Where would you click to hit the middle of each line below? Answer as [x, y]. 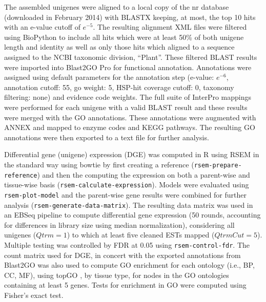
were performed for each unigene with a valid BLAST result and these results [126, 107]
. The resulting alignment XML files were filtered [170, 27]
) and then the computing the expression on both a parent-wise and [144, 174]
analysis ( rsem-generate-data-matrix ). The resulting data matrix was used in [129, 204]
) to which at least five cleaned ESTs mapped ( [141, 235]
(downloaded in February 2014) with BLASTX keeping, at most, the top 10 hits [130, 17]
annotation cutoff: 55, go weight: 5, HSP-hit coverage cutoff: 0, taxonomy [119, 87]
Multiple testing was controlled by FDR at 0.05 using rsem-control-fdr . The [127, 244]
